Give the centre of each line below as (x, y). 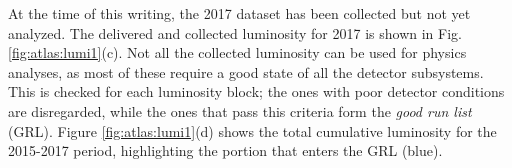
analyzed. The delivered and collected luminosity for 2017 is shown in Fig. (235, 32)
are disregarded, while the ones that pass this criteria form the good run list (240, 110)
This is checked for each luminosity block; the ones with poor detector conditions (256, 91)
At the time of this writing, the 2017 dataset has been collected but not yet (239, 13)
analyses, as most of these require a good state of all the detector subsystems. (246, 71)
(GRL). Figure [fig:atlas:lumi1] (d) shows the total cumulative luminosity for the (252, 130)
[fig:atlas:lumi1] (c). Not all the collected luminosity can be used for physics (237, 52)
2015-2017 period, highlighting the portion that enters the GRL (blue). (225, 150)
